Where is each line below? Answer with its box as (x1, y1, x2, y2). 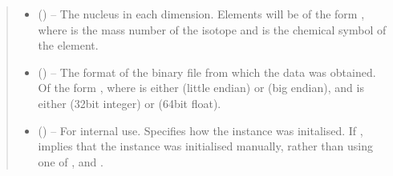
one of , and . (38, 153, 103, 170)
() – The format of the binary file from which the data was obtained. (38, 63, 376, 80)
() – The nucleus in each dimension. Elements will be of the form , (38, 6, 365, 22)
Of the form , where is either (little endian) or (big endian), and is (38, 79, 364, 96)
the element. (38, 37, 99, 54)
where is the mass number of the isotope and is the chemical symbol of (38, 21, 387, 38)
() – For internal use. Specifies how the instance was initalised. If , (38, 122, 363, 138)
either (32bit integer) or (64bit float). (38, 94, 221, 111)
